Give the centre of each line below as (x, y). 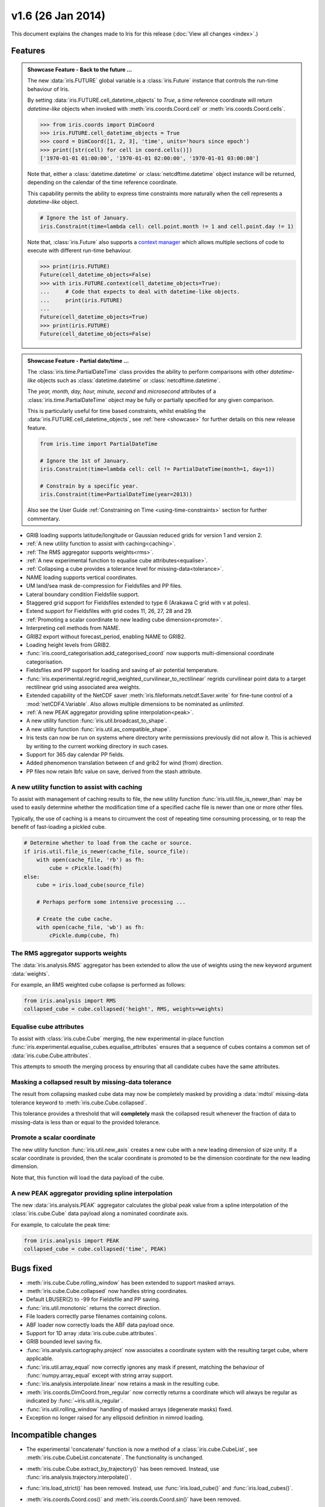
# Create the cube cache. (75, 919)
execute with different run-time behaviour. (79, 250)
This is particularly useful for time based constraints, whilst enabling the (117, 411)
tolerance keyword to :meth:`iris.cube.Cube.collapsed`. (79, 1103)
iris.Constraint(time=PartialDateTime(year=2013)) (116, 495)
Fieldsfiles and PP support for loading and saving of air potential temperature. (122, 670)
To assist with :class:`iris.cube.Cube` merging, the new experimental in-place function (117, 1039)
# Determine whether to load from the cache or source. (108, 843)
